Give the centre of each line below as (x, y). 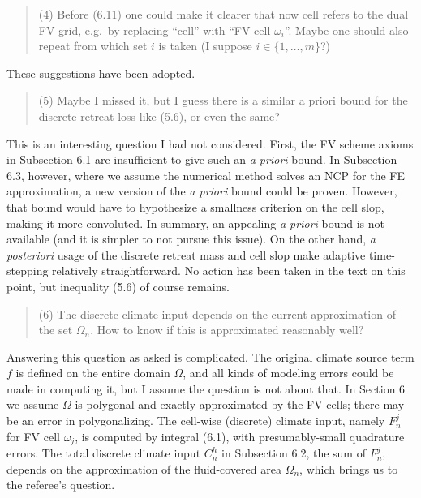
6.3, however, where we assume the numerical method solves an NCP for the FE (206, 175)
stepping (28, 270)
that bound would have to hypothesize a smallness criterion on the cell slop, (195, 206)
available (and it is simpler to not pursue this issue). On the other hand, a (191, 239)
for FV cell (33, 436)
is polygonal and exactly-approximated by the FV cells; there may (240, 404)
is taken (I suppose (205, 46)
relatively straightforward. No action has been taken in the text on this (229, 270)
